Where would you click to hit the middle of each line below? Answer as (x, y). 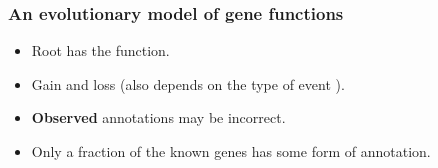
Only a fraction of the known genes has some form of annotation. (231, 151)
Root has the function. (100, 50)
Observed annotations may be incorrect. (158, 117)
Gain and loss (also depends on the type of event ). (188, 83)
